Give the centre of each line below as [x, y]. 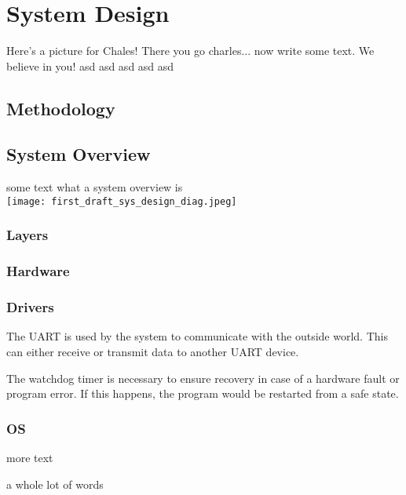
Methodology [61, 108]
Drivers [30, 307]
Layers [27, 235]
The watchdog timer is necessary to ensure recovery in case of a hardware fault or [203, 378]
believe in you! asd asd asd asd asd [90, 66]
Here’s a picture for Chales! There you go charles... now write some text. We [190, 51]
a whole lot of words [55, 484]
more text [30, 458]
